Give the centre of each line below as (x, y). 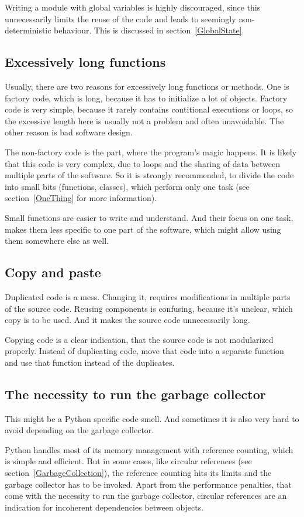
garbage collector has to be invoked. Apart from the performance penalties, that (148, 484)
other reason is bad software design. (69, 132)
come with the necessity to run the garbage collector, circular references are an (146, 496)
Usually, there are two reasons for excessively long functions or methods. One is (147, 86)
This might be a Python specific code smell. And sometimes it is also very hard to (152, 418)
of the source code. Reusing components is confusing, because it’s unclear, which (149, 308)
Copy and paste (53, 272)
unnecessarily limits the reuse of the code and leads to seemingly (120, 18)
